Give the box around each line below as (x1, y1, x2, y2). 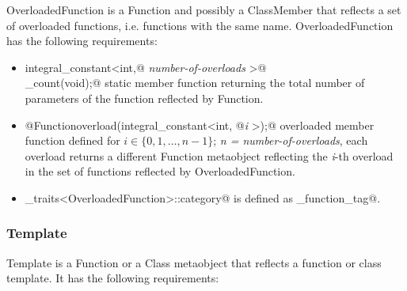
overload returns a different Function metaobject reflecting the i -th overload (25, 147, 394, 164)
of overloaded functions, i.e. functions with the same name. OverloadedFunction (6, 17, 394, 33)
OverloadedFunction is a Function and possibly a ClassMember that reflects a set (6, 2, 401, 17)
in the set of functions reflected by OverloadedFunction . (25, 163, 295, 180)
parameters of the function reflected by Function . (25, 89, 264, 106)
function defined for (25, 132, 120, 149)
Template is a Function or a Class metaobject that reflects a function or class (6, 254, 382, 270)
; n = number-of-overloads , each (213, 132, 368, 149)
